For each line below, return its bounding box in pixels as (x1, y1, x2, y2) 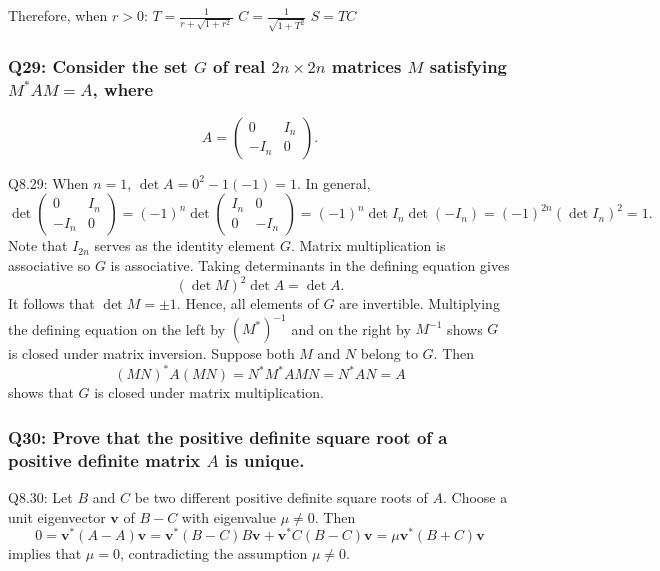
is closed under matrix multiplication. (94, 382, 324, 403)
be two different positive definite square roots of (134, 487, 428, 508)
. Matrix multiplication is (290, 235, 446, 256)
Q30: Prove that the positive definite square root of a (8, 424, 448, 449)
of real (213, 53, 266, 78)
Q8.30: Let (8, 487, 73, 508)
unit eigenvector (8, 506, 106, 527)
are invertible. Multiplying (339, 293, 500, 314)
